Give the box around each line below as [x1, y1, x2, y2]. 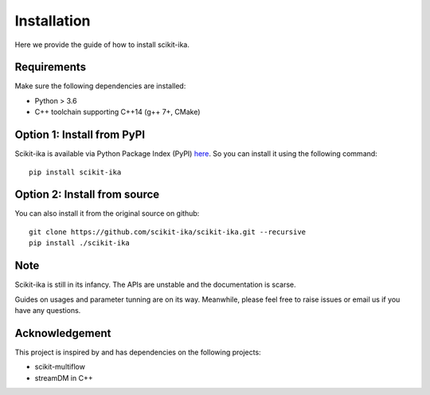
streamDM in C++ [34, 373, 93, 382]
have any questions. [14, 305, 81, 315]
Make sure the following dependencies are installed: [14, 81, 186, 91]
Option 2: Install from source [14, 188, 160, 201]
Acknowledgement [14, 327, 111, 340]
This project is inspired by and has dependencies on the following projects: [14, 347, 262, 357]
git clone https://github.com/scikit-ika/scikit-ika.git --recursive [29, 227, 307, 237]
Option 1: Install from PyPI [14, 128, 146, 142]
